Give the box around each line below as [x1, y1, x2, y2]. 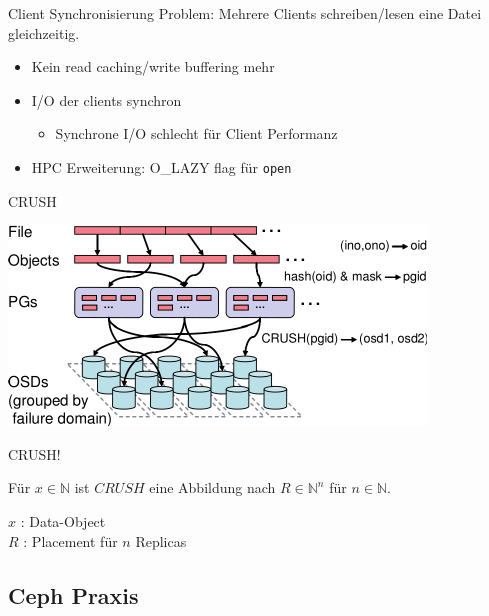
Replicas [135, 530, 187, 551]
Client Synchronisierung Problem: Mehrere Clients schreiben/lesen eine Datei [8, 3, 482, 23]
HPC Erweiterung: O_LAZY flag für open [31, 156, 292, 177]
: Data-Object [20, 511, 106, 531]
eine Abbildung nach [149, 477, 276, 498]
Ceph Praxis [8, 579, 139, 610]
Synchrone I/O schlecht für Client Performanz [55, 123, 338, 144]
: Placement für [23, 530, 118, 551]
